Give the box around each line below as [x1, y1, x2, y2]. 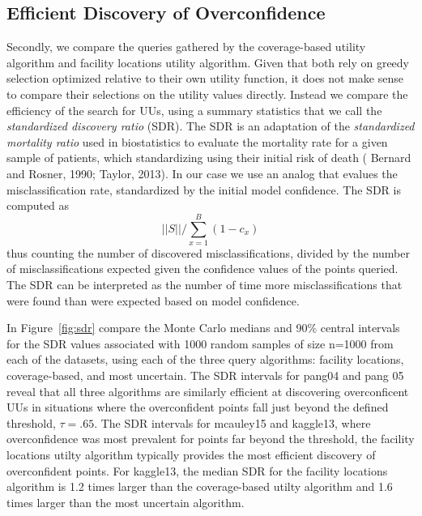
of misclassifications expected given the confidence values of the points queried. [6, 260, 399, 277]
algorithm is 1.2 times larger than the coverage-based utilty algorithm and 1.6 [6, 478, 393, 495]
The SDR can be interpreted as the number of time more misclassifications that [6, 276, 403, 293]
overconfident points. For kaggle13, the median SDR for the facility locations [6, 462, 388, 479]
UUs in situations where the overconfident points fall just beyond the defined [6, 399, 389, 416]
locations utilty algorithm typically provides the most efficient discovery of [6, 446, 376, 463]
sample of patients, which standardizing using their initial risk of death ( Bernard [6, 149, 411, 166]
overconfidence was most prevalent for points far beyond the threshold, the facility [6, 430, 415, 447]
